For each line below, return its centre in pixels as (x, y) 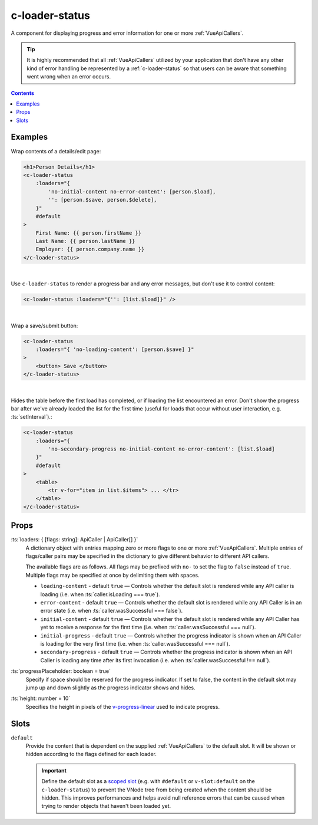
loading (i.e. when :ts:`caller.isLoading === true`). (100, 594)
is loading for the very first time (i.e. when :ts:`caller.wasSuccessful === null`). (135, 643)
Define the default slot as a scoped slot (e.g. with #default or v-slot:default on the (148, 781)
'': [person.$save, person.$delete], (102, 200)
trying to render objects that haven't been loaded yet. (106, 806)
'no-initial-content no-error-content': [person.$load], (132, 191)
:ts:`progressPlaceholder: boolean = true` (61, 671)
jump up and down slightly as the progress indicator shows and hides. (110, 688)
